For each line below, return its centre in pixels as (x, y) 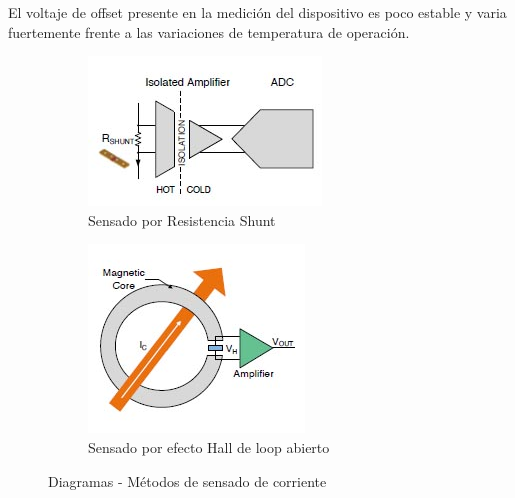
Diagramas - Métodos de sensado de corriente (187, 480)
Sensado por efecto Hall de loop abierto (209, 446)
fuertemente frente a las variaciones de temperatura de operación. (209, 31)
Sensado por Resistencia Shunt (182, 219)
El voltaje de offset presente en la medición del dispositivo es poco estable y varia (257, 12)
